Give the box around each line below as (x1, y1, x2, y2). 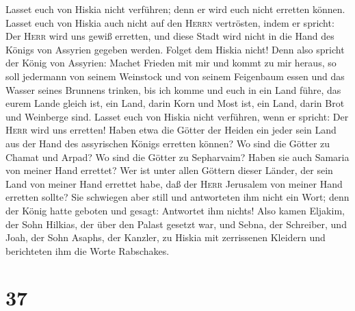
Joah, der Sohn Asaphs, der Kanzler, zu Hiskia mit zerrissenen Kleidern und (5, 230, 326, 245)
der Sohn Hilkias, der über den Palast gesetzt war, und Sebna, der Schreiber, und (5, 216, 347, 231)
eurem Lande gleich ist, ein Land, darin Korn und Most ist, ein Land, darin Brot (5, 96, 345, 110)
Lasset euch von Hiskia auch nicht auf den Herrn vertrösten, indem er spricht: (5, 15, 334, 29)
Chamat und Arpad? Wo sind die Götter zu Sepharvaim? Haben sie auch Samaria (5, 149, 350, 164)
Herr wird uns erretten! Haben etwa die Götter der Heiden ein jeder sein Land (5, 123, 337, 137)
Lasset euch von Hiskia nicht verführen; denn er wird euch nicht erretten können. (5, 2, 345, 16)
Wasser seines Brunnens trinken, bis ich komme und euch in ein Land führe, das (5, 82, 341, 97)
